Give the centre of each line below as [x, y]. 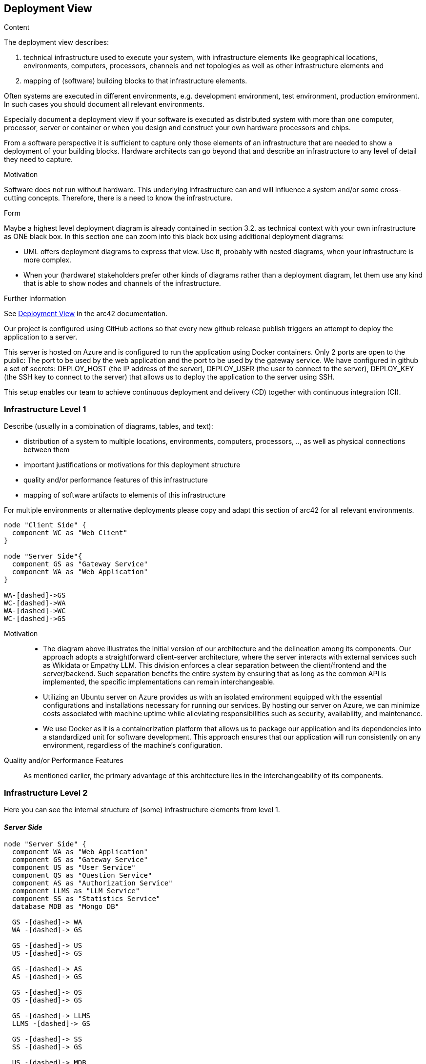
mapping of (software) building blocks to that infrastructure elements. [135, 81]
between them [47, 450]
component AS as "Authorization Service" [92, 883]
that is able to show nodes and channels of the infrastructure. [122, 283]
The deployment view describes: [56, 42]
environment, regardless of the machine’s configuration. [133, 745]
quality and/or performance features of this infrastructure [116, 480]
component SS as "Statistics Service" [86, 899]
